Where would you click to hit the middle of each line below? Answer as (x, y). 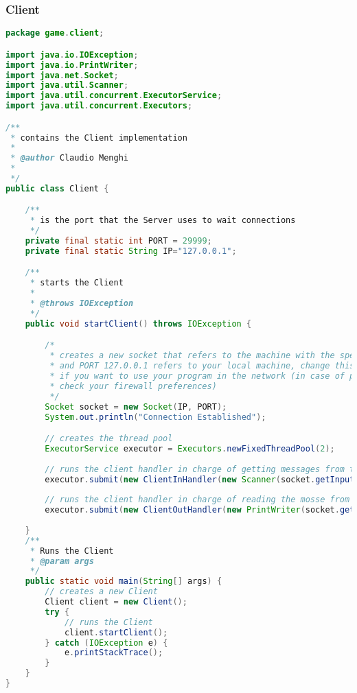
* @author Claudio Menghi (69, 158)
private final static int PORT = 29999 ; (118, 241)
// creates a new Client (101, 592)
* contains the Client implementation (99, 138)
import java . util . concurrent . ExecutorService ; (114, 96)
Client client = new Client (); (116, 602)
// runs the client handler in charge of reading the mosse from (197, 500)
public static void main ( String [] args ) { (124, 582)
